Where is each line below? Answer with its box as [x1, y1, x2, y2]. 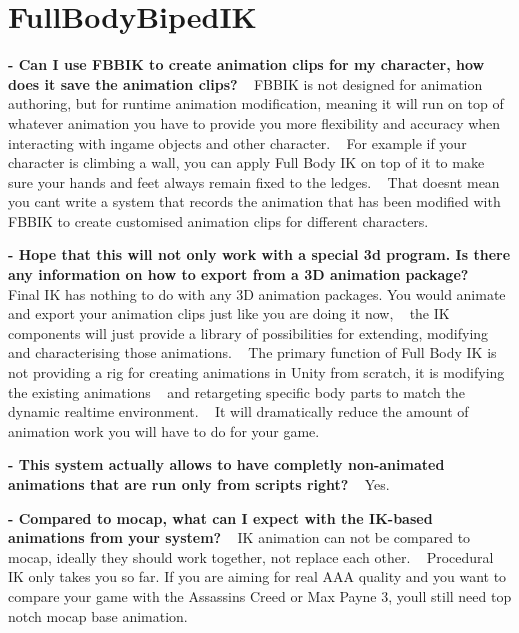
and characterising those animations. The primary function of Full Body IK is [8, 342, 497, 363]
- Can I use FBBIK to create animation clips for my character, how [8, 54, 485, 75]
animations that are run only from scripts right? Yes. [8, 474, 390, 494]
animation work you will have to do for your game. [8, 420, 320, 441]
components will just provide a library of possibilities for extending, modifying [8, 322, 489, 343]
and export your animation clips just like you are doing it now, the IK [8, 303, 450, 324]
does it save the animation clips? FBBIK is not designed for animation [8, 73, 483, 94]
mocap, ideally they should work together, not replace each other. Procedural [8, 546, 494, 567]
